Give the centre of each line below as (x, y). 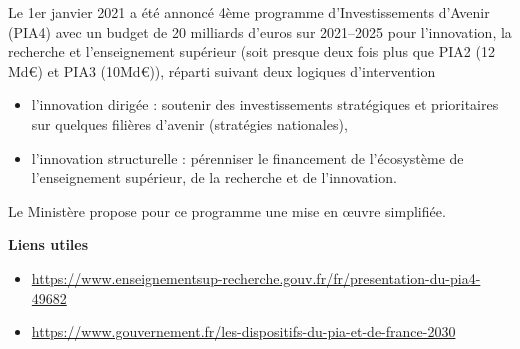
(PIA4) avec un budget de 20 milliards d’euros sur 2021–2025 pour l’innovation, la (260, 31)
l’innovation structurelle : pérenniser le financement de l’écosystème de (247, 157)
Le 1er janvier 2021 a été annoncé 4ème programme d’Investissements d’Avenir (249, 12)
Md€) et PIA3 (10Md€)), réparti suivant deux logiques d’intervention (222, 70)
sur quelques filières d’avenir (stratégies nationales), (189, 123)
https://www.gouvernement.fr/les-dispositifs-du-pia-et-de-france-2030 (243, 331)
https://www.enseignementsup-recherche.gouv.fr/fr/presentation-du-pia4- (256, 277)
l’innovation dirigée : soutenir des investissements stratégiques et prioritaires (265, 104)
